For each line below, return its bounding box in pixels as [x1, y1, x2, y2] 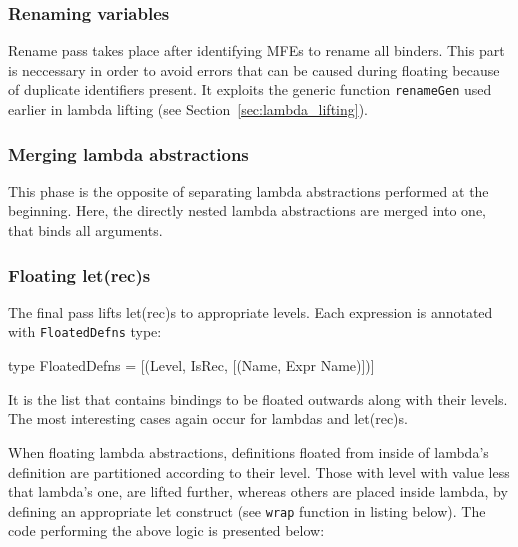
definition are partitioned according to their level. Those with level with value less [8, 461, 510, 482]
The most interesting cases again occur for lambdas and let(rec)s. [8, 408, 408, 429]
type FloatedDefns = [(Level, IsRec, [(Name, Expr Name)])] [8, 355, 375, 376]
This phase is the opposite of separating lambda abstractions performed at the [8, 180, 489, 201]
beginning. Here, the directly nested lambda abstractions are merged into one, [8, 200, 486, 221]
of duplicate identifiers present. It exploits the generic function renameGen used [8, 79, 492, 100]
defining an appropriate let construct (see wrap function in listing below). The [8, 500, 486, 521]
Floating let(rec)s [8, 262, 151, 287]
